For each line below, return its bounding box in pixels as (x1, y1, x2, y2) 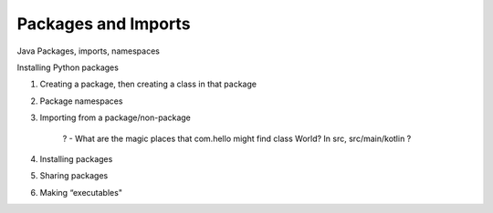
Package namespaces (39, 96, 123, 106)
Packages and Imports (16, 14, 191, 34)
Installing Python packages (16, 62, 119, 73)
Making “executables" (39, 187, 123, 198)
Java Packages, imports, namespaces (16, 46, 160, 56)
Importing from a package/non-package (39, 112, 192, 123)
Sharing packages (39, 170, 109, 181)
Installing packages (39, 153, 113, 164)
